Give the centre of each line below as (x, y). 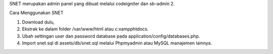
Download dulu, (38, 22)
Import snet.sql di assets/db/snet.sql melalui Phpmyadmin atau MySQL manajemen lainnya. (117, 43)
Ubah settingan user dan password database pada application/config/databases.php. (111, 36)
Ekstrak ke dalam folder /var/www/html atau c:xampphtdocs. (85, 29)
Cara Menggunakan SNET (36, 13)
